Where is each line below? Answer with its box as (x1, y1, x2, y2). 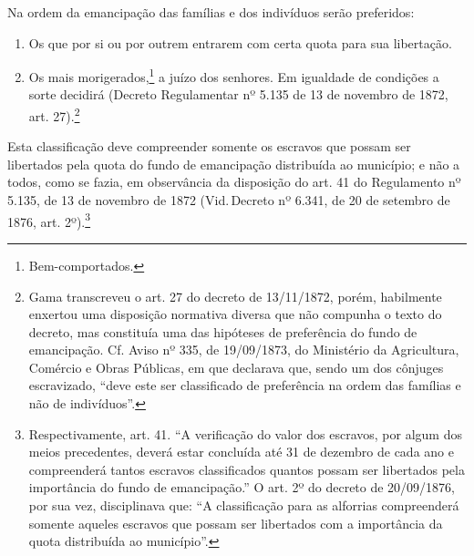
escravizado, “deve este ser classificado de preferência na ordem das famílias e (28, 376, 461, 395)
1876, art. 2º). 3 (7, 209, 91, 231)
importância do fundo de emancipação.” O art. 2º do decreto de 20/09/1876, (28, 478, 456, 497)
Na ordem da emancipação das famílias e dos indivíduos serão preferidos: (7, 3, 415, 21)
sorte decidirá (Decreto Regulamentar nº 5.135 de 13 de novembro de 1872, (28, 85, 448, 104)
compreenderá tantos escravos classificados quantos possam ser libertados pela (28, 459, 465, 479)
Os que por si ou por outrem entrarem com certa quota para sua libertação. (28, 33, 452, 52)
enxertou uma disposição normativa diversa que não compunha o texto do (28, 304, 442, 324)
